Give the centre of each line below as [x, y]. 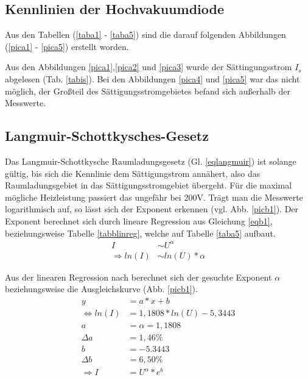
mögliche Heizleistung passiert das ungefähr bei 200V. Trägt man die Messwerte [154, 197]
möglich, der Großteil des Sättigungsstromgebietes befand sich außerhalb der [148, 91]
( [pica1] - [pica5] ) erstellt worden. [67, 46]
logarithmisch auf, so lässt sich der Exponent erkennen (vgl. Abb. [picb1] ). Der [152, 209]
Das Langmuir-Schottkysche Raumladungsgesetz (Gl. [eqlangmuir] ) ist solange [151, 161]
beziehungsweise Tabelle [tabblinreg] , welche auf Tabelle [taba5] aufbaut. [140, 233]
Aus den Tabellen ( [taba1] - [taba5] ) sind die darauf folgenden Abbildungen [145, 34]
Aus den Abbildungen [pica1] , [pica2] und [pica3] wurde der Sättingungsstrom [149, 67]
